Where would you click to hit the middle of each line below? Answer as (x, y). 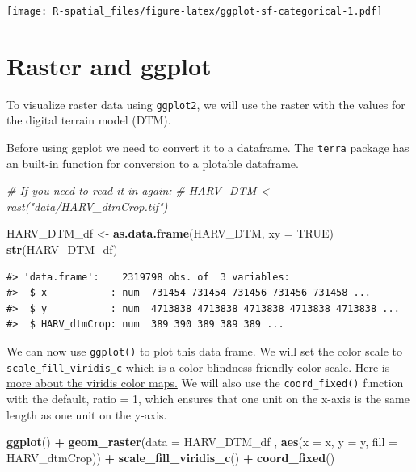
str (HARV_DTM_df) (62, 249)
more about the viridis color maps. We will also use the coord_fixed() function (205, 383)
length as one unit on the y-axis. (87, 414)
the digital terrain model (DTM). (89, 120)
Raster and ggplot (109, 65)
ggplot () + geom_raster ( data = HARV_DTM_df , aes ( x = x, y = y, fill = (202, 442)
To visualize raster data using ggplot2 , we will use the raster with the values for (206, 104)
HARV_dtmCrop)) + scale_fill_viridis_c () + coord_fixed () (171, 457)
